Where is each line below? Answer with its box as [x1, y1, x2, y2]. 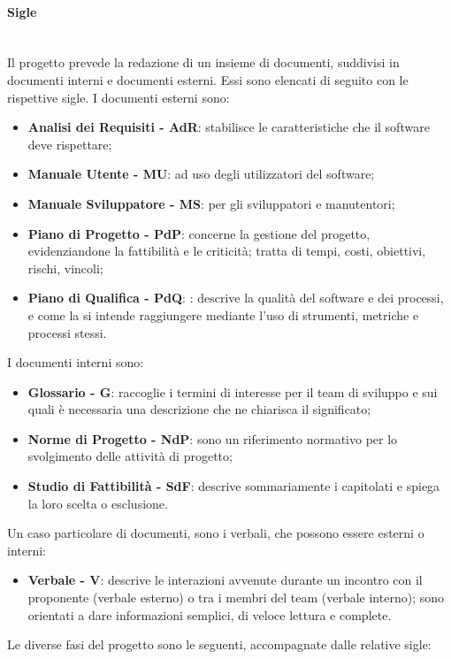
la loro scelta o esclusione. [27, 494, 168, 512]
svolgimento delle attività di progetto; [27, 447, 233, 465]
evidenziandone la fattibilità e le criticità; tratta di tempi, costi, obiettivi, [27, 241, 426, 260]
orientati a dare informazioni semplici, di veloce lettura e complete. [27, 605, 392, 624]
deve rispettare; [27, 134, 112, 153]
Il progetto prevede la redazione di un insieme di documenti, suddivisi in [7, 53, 400, 72]
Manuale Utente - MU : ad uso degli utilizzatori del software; [27, 165, 375, 183]
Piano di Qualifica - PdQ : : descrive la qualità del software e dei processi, [27, 288, 444, 307]
